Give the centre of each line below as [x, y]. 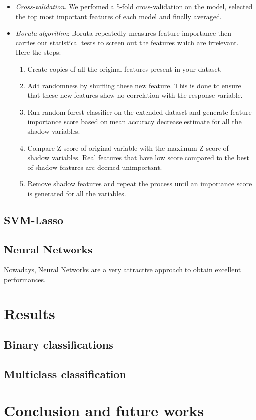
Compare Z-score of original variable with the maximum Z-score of [128, 147]
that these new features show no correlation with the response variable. [135, 95]
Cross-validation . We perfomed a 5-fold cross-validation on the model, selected [134, 6]
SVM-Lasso [34, 220]
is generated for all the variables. [77, 193]
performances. [25, 279]
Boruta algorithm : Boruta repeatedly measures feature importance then [124, 33]
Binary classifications [59, 345]
